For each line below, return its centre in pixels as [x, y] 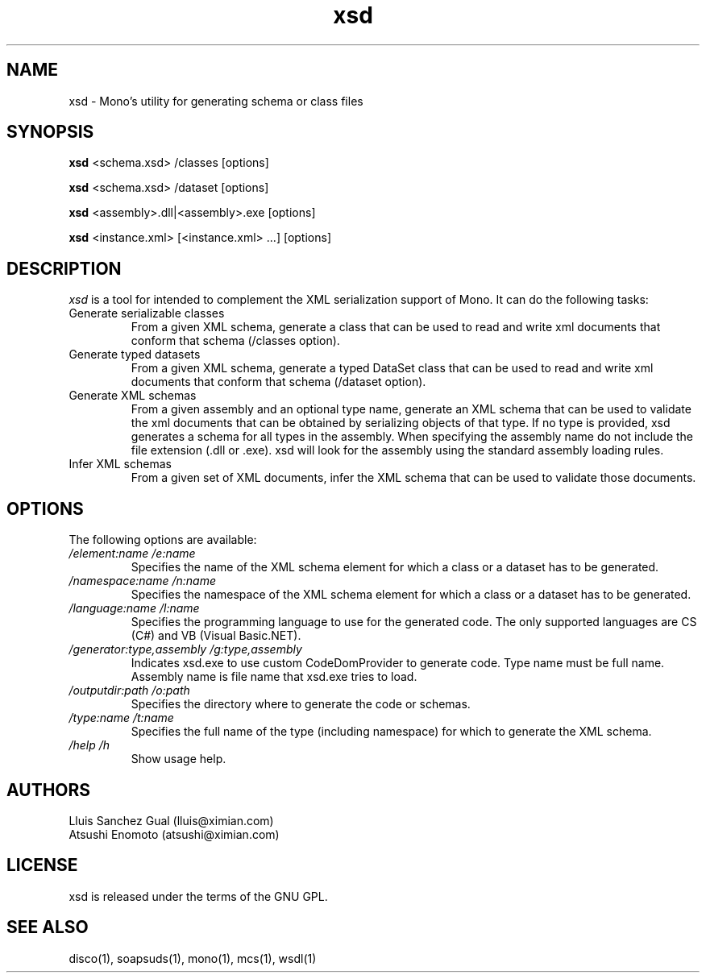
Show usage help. [179, 759]
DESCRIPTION [64, 268]
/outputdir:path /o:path [129, 691]
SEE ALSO [48, 927]
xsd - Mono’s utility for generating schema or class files [216, 101]
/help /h [89, 745]
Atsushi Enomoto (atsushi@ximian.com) [174, 834]
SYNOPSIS [50, 132]
